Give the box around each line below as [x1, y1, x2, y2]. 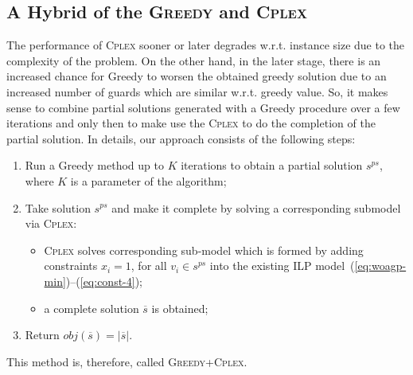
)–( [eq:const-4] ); [65, 272, 142, 289]
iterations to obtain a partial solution [181, 157, 363, 174]
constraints [44, 257, 98, 274]
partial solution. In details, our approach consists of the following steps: [6, 130, 356, 146]
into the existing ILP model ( [209, 257, 355, 274]
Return [25, 326, 60, 343]
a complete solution [44, 299, 139, 316]
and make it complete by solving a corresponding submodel [111, 199, 401, 216]
